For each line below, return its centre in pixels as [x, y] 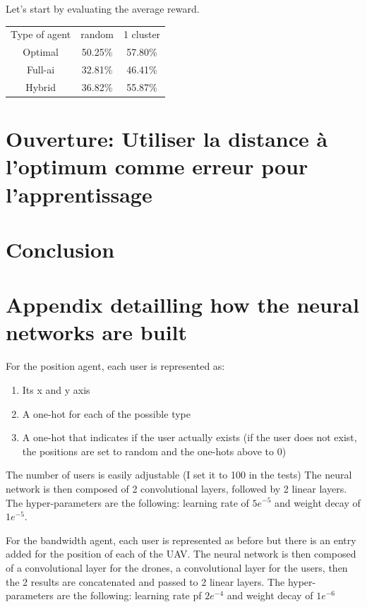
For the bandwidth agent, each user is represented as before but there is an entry [181, 540]
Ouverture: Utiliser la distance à [167, 139]
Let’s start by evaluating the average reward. [103, 8]
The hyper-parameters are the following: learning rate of [127, 502]
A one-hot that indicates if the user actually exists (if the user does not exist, [189, 437]
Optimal [41, 52]
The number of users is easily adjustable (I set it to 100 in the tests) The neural [179, 475]
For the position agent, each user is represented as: [115, 366]
